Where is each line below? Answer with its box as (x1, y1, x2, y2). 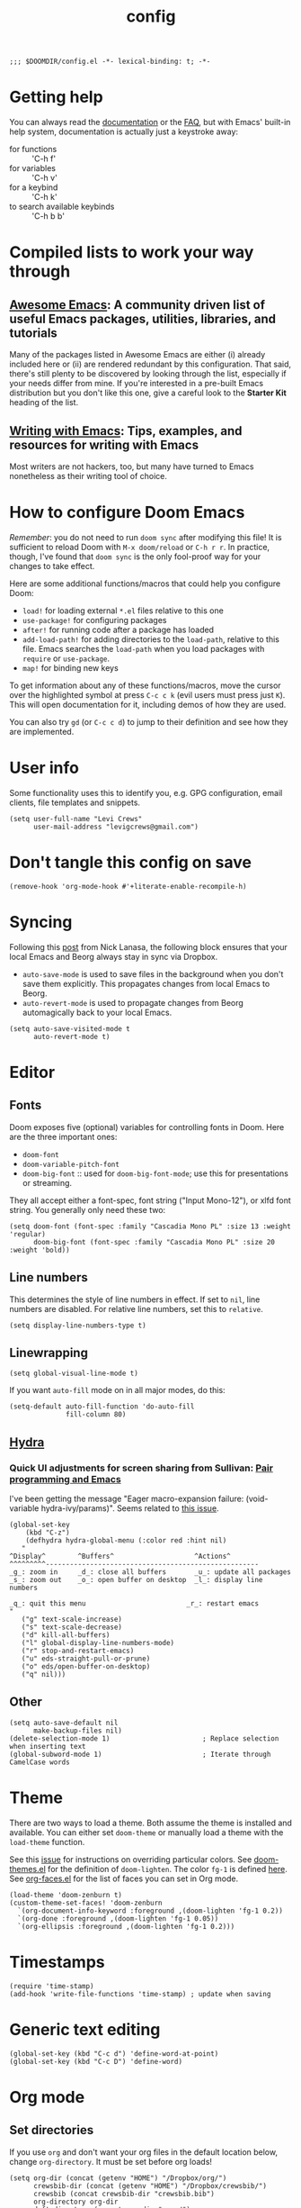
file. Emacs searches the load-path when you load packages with (22, 643, 265, 654)
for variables (9, 163, 57, 174)
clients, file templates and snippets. (9, 797, 141, 808)
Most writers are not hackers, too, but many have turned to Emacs (9, 461, 254, 472)
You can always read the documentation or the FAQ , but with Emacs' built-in (9, 117, 291, 128)
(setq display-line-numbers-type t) (9, 1321, 146, 1330)
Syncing (9, 911, 73, 932)
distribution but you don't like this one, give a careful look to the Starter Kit (9, 387, 288, 398)
